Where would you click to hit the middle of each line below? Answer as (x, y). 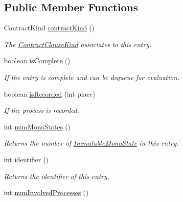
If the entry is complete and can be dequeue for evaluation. (92, 77)
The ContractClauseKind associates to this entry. (78, 44)
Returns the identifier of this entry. (57, 176)
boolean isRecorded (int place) (50, 93)
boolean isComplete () (37, 61)
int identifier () (26, 159)
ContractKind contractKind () (49, 28)
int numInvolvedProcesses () (46, 192)
